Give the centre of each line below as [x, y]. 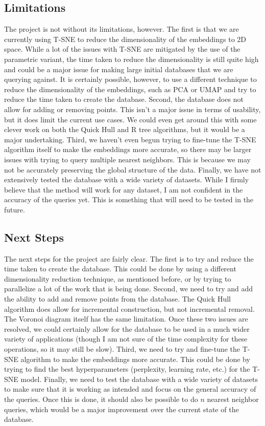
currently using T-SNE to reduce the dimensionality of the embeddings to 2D [125, 39]
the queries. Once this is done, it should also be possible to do [101, 399]
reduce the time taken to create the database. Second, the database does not [124, 99]
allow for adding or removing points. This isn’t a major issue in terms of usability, [132, 109]
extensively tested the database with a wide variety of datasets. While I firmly [127, 179]
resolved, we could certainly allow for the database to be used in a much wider [127, 328]
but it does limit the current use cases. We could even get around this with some [130, 119]
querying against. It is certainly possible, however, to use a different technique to [130, 79]
